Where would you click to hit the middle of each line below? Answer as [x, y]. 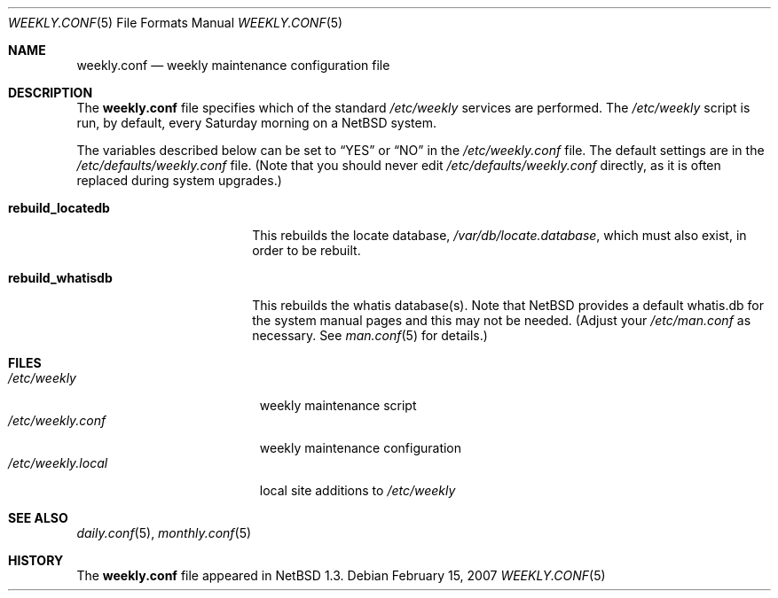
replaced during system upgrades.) [179, 180]
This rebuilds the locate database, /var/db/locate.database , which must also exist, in [499, 235]
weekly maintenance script [338, 405]
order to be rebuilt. [306, 250]
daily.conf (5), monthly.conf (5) [164, 533]
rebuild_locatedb [59, 208]
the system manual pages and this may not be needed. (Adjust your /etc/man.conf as [502, 320]
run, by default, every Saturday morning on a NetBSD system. [257, 123]
